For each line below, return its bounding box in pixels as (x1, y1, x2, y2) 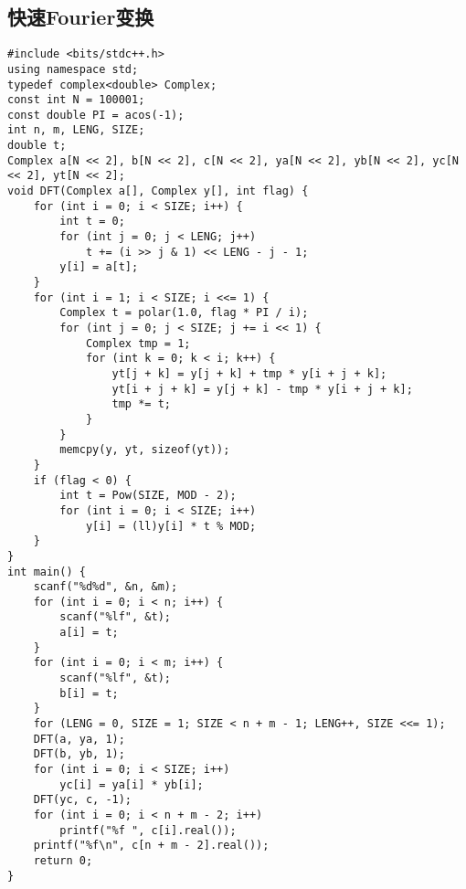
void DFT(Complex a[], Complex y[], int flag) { (7, 185, 309, 198)
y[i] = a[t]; (59, 260, 139, 274)
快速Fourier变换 (7, 3, 154, 31)
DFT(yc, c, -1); (33, 793, 132, 807)
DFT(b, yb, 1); (33, 747, 125, 761)
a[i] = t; (59, 626, 119, 640)
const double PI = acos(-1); (7, 108, 185, 122)
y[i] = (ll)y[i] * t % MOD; (85, 519, 257, 533)
